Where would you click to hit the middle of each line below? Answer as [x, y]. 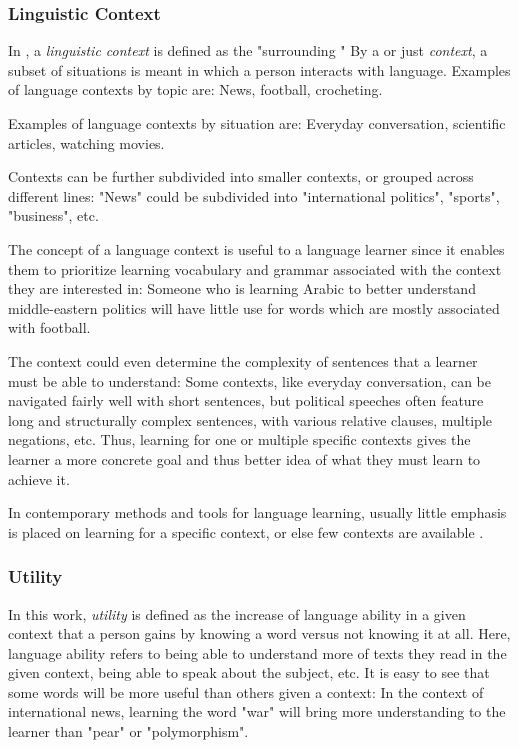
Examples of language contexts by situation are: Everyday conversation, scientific [257, 123]
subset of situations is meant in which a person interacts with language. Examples [259, 69]
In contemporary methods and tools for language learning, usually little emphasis [257, 512]
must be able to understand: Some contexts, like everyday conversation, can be [250, 380]
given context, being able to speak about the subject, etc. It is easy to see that [249, 672]
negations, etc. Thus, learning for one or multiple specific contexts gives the [239, 439]
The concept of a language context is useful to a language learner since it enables [256, 248]
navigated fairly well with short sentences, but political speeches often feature [246, 400]
